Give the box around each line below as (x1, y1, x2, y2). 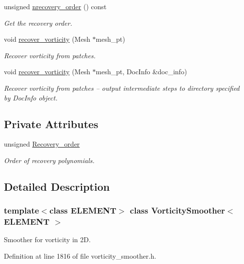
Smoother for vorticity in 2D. (4, 234, 91, 245)
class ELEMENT (49, 204, 116, 216)
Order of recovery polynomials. (4, 155, 95, 165)
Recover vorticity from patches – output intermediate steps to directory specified (4, 82, 240, 93)
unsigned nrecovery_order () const (4, 1, 107, 11)
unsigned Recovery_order (4, 139, 80, 149)
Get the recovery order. (4, 17, 72, 28)
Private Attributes (4, 116, 98, 131)
